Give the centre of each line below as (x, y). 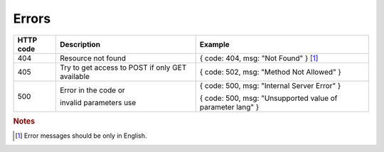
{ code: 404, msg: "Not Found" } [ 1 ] (259, 58)
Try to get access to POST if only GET (123, 67)
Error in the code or (92, 90)
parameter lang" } (229, 107)
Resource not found (93, 58)
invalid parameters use (98, 102)
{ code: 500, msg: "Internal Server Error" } (270, 85)
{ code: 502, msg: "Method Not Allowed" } (270, 72)
